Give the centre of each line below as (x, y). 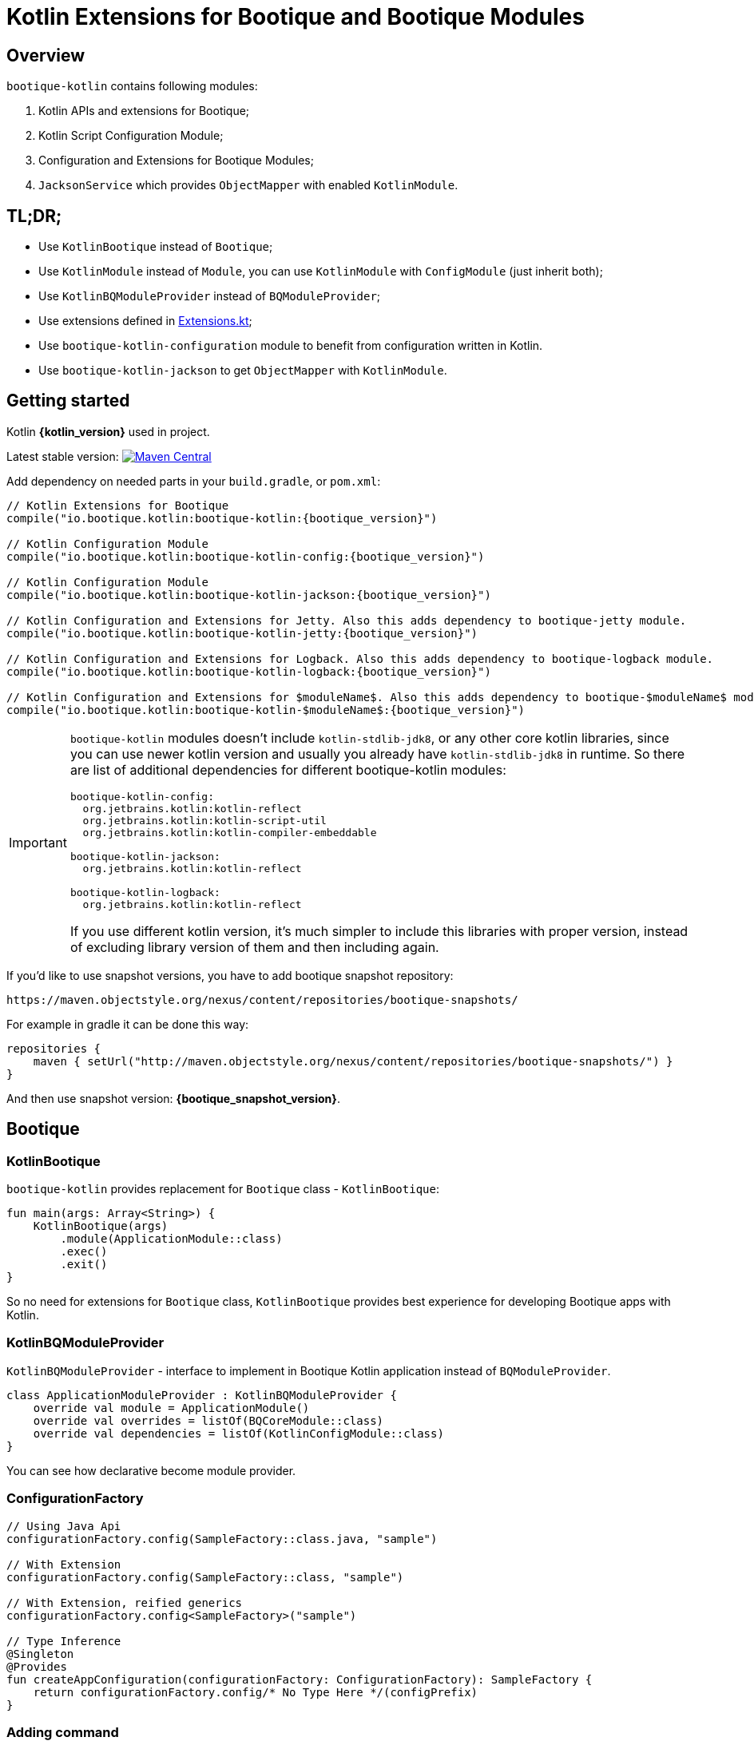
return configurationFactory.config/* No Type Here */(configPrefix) (256, 1692)
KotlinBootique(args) (101, 1226)
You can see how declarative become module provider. (151, 1470)
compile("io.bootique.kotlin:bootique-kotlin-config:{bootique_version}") (246, 556)
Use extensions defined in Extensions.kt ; (145, 321)
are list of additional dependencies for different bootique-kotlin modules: (288, 769)
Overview (46, 55)
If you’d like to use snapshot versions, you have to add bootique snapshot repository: (230, 975)
